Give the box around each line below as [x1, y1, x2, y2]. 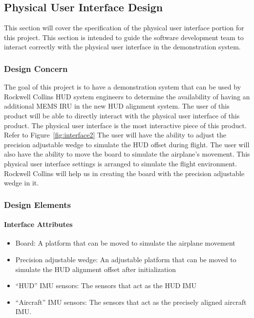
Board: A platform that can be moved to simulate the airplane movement [15, 238, 235, 248]
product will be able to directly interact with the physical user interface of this [4, 110, 240, 120]
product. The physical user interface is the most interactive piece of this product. [4, 120, 247, 130]
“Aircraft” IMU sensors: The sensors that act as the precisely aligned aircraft [15, 296, 247, 307]
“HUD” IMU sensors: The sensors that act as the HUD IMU [15, 280, 197, 291]
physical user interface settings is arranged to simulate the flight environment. [4, 158, 237, 168]
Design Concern [4, 62, 68, 74]
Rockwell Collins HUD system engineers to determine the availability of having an [4, 91, 250, 101]
